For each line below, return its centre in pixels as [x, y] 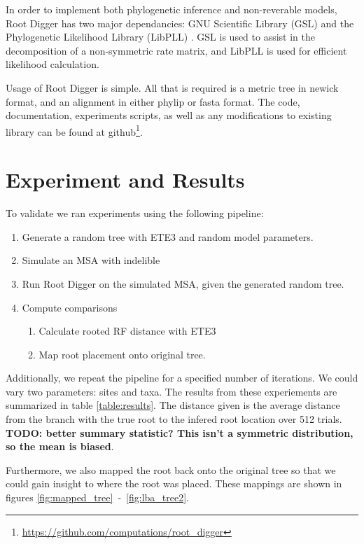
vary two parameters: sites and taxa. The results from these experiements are [171, 391]
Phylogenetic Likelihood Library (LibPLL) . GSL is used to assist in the [160, 37]
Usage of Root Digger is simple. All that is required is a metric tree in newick [172, 87]
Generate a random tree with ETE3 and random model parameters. [168, 236]
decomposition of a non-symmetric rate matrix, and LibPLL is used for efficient [176, 50]
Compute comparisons [70, 307]
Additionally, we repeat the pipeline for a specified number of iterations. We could [182, 378]
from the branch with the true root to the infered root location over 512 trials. [174, 419]
